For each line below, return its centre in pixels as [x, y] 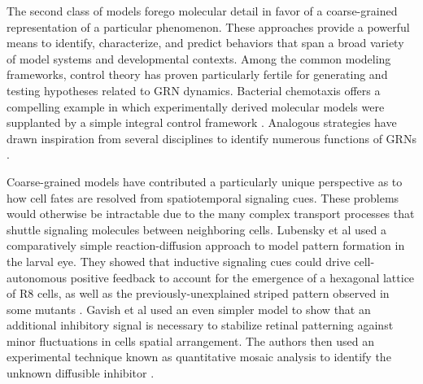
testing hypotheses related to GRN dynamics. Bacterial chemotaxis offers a [194, 90]
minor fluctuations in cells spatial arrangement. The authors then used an [191, 340]
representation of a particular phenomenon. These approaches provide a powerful [208, 26]
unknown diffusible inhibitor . [81, 373]
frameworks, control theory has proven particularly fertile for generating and [197, 74]
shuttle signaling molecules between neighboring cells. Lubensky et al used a [196, 229]
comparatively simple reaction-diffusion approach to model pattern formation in [206, 245]
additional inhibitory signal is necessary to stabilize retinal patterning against [200, 325]
